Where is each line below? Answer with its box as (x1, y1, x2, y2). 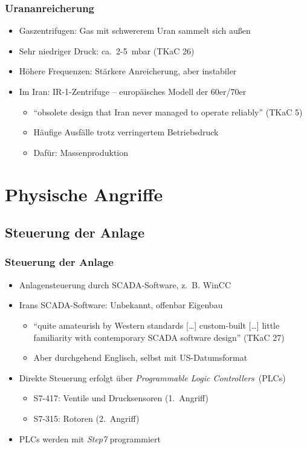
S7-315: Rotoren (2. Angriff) (33, 412, 140, 424)
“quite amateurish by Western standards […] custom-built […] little (33, 318, 280, 331)
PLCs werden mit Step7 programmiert (19, 432, 161, 445)
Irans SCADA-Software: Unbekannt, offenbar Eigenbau (19, 299, 223, 311)
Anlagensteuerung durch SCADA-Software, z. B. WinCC (19, 278, 231, 291)
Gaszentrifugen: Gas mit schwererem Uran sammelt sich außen (19, 24, 251, 37)
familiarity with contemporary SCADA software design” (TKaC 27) (33, 331, 285, 343)
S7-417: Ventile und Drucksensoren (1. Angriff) (33, 392, 209, 404)
